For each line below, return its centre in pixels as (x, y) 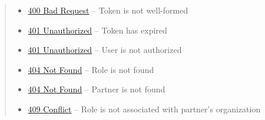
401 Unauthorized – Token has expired (97, 30)
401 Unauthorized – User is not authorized (105, 50)
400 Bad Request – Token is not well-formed (108, 10)
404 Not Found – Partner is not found (97, 89)
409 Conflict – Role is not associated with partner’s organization (144, 109)
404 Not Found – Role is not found (91, 69)
